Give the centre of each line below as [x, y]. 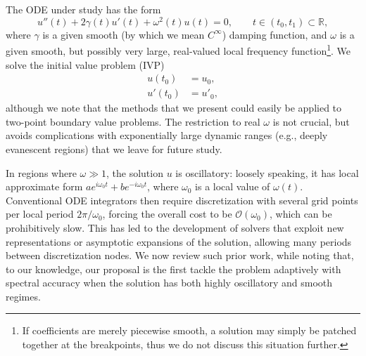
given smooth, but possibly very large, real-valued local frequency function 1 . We [178, 50]
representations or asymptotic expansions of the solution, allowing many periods [179, 241]
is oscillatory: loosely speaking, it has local [267, 172]
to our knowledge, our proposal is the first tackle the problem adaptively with [173, 269]
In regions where [41, 172]
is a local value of [233, 186]
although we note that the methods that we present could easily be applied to [174, 108]
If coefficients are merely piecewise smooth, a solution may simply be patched [189, 330]
